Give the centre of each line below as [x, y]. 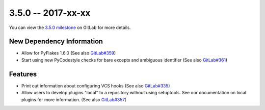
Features [23, 74]
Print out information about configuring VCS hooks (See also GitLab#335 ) [96, 85]
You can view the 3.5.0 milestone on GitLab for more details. [70, 27]
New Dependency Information [56, 41]
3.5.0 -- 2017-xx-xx [50, 13]
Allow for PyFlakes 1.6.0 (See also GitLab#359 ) [69, 53]
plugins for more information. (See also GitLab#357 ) [74, 99]
